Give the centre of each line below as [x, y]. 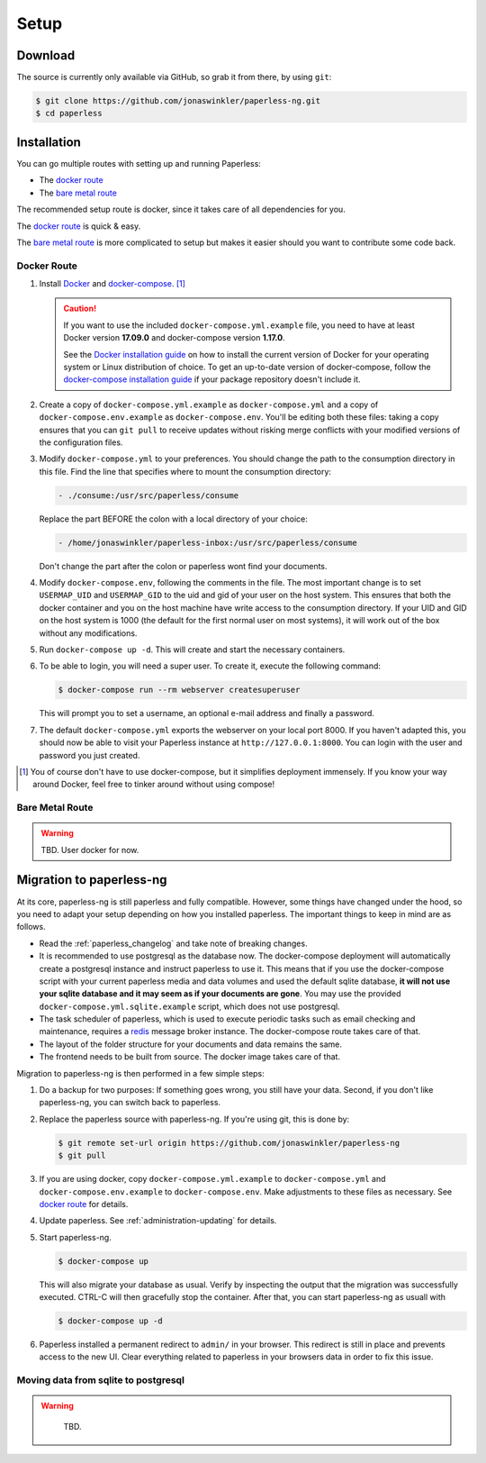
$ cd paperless [69, 114]
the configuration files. [81, 442]
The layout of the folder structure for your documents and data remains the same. [190, 1044]
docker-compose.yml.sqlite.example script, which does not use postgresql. [190, 1006]
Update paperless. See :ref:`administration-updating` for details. [158, 1221]
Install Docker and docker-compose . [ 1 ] [112, 284]
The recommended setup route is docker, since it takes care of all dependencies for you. [181, 209]
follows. [31, 927]
